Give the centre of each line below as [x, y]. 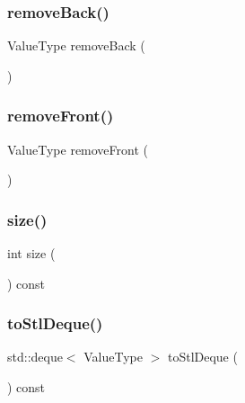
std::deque [35, 357]
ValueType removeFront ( [78, 149]
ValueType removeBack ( [76, 45]
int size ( [31, 253]
